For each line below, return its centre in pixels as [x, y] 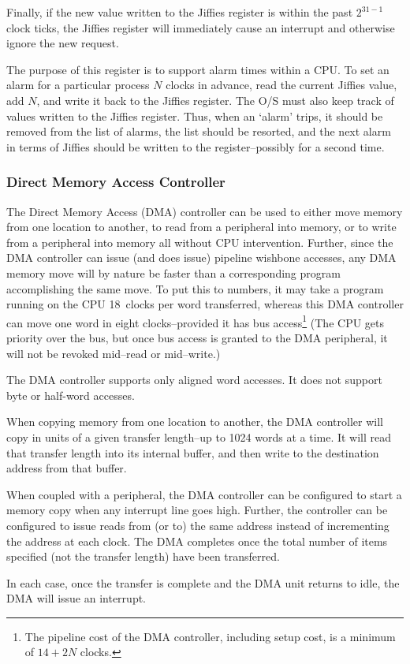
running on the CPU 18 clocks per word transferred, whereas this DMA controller [205, 304]
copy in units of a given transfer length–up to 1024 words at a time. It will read [199, 436]
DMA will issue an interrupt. [76, 598]
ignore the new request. [63, 43]
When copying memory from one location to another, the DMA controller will [195, 422]
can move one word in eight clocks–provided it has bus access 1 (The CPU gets [196, 321]
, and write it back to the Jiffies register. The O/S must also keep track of [215, 100]
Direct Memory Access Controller [116, 182]
